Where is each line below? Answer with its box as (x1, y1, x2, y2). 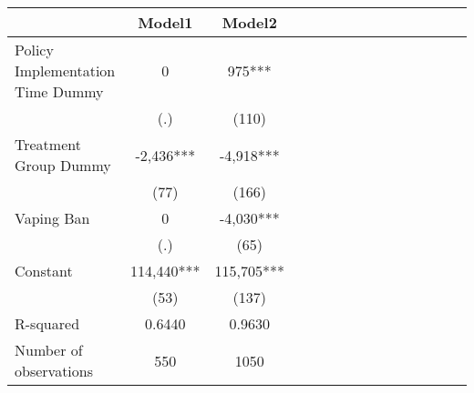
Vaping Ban (15, 207, 90, 228)
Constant (15, 260, 73, 281)
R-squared (15, 313, 80, 334)
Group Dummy (15, 155, 111, 176)
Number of (15, 339, 83, 360)
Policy (15, 39, 54, 60)
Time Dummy (15, 81, 104, 102)
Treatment (15, 134, 81, 155)
